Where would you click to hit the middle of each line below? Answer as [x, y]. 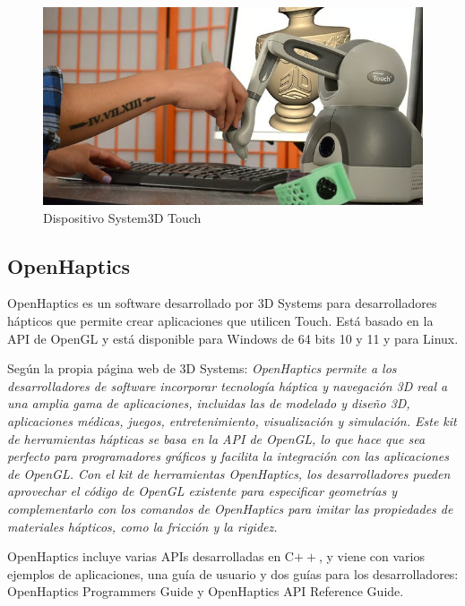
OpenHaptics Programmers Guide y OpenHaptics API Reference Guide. [206, 591]
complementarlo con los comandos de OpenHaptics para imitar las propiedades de [230, 508]
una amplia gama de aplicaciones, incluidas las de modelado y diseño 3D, [209, 403]
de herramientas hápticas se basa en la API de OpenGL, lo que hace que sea [216, 438]
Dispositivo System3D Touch [122, 217]
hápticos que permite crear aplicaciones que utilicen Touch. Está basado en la [220, 321]
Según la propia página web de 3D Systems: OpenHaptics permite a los [202, 368]
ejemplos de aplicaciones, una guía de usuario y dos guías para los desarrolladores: [233, 573]
